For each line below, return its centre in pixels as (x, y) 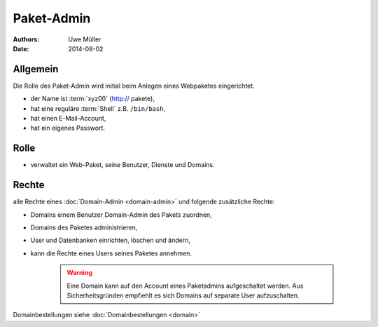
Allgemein (36, 69)
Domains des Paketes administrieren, (84, 227)
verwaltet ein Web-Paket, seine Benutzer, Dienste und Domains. (122, 165)
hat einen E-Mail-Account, (68, 119)
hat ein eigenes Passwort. (68, 128)
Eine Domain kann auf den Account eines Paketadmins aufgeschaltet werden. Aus (185, 286)
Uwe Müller (85, 39)
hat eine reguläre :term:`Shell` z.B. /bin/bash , (98, 108)
